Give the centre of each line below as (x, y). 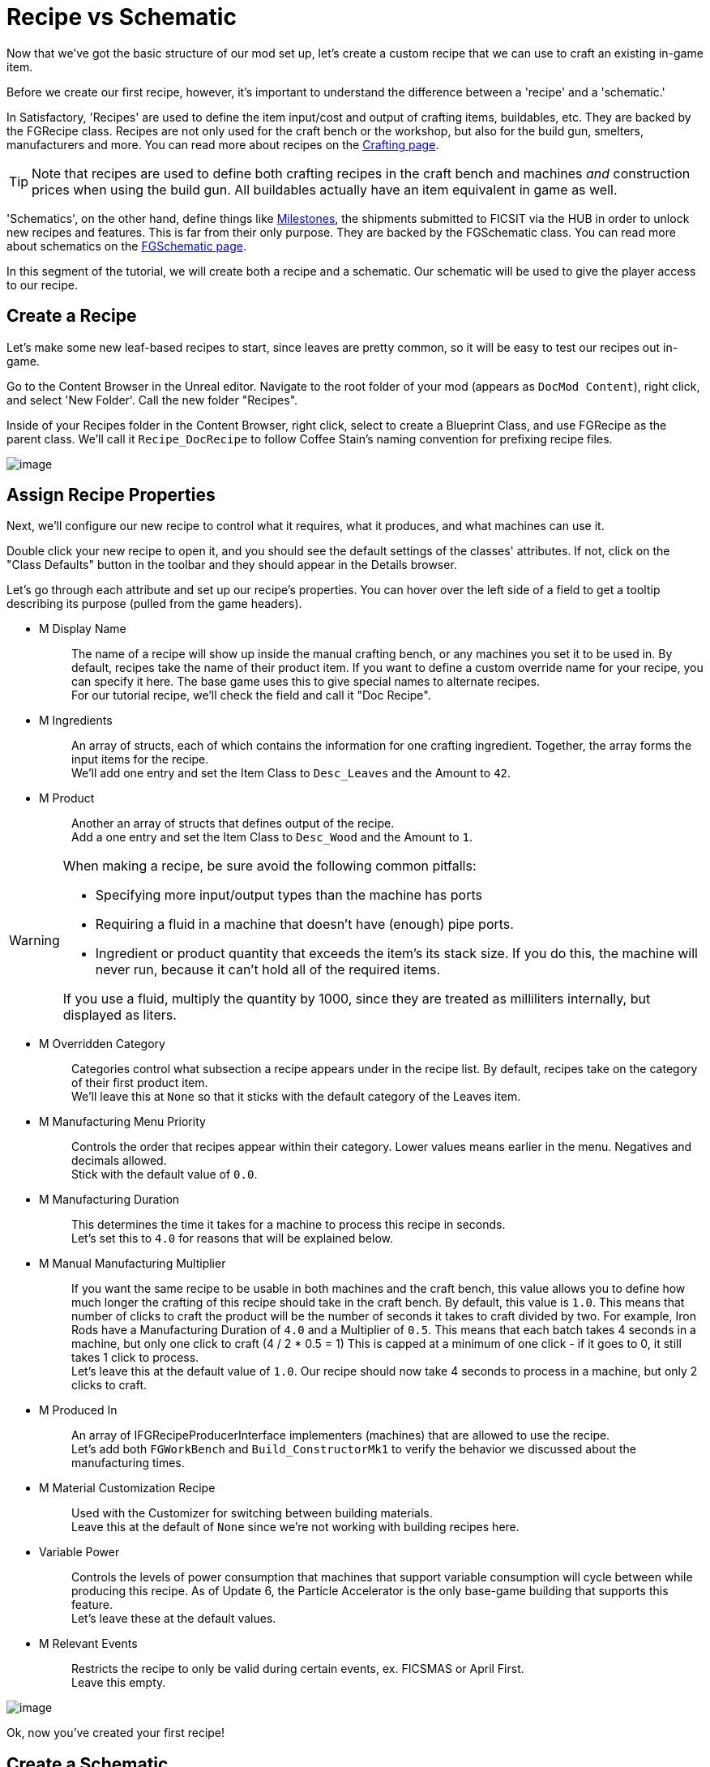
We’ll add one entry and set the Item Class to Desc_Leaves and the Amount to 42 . (291, 773)
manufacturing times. (128, 1463)
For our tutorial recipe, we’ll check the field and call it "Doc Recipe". (251, 695)
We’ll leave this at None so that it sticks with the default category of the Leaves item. (296, 1097)
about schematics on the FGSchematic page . (126, 246)
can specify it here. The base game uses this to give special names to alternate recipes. (306, 682)
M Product (67, 798)
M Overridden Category (102, 1044)
